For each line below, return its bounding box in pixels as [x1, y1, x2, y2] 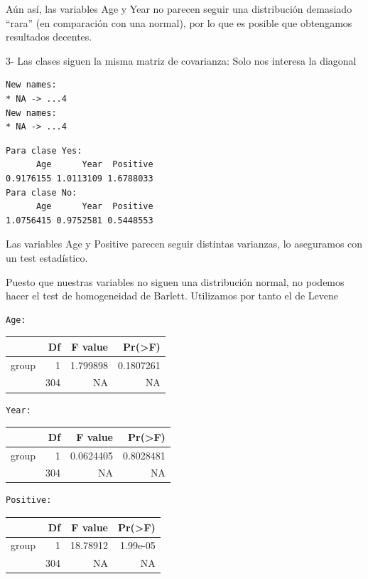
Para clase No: [6, 187, 77, 198]
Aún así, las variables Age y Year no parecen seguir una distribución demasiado [6, 1, 352, 16]
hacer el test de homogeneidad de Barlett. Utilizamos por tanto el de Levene [6, 288, 339, 303]
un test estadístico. [6, 250, 88, 265]
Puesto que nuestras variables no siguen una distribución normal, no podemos [6, 274, 345, 289]
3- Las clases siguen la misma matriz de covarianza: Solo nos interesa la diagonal [6, 53, 357, 68]
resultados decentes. [6, 29, 92, 44]
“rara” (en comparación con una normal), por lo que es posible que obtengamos [6, 15, 352, 30]
